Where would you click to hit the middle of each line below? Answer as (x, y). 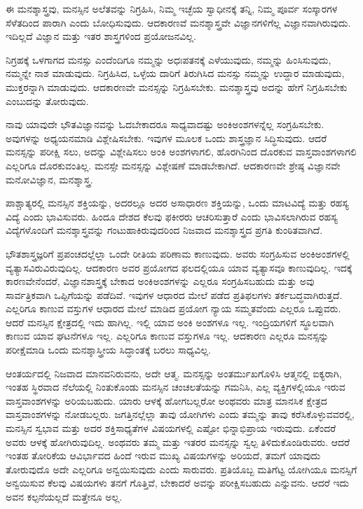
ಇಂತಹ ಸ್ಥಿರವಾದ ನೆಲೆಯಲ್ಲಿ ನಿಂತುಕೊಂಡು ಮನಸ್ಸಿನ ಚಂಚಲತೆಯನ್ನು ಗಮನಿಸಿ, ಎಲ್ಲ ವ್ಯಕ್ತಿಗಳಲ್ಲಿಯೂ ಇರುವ (176, 387)
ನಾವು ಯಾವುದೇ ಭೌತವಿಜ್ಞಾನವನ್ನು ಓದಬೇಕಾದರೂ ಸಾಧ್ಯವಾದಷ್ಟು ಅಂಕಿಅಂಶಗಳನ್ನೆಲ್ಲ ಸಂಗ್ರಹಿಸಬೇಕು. (165, 124)
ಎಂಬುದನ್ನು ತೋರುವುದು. (47, 100)
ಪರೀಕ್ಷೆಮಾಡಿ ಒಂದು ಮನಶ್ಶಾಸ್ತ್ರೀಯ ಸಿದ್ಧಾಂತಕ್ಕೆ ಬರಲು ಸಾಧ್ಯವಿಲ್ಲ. (109, 350)
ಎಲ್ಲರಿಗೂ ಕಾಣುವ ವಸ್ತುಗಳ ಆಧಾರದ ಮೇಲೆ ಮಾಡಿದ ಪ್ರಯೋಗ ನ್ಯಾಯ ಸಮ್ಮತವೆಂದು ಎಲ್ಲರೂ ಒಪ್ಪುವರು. (173, 308)
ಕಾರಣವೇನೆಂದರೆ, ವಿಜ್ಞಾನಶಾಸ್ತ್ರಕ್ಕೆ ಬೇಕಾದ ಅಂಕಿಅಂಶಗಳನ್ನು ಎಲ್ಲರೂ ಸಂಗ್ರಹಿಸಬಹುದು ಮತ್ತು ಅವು (160, 281)
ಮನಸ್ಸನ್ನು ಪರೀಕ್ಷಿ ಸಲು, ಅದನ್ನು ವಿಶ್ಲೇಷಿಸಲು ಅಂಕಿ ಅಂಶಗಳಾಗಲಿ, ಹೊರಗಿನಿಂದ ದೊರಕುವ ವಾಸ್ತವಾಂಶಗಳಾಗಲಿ (181, 152)
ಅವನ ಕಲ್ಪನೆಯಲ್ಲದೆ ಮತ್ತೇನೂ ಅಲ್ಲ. (64, 496)
